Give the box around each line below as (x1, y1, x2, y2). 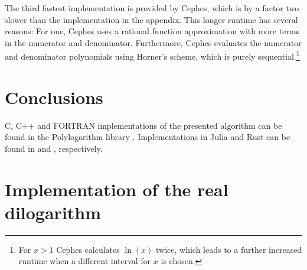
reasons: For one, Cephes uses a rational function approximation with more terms (5, 25, 300, 37)
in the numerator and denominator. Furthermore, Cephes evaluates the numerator (5, 36, 302, 48)
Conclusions (5, 84, 103, 109)
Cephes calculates (56, 243, 120, 255)
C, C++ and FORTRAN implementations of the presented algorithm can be (5, 119, 282, 131)
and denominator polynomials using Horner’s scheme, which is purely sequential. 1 (5, 48, 300, 63)
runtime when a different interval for (18, 255, 151, 267)
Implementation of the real (5, 177, 228, 201)
